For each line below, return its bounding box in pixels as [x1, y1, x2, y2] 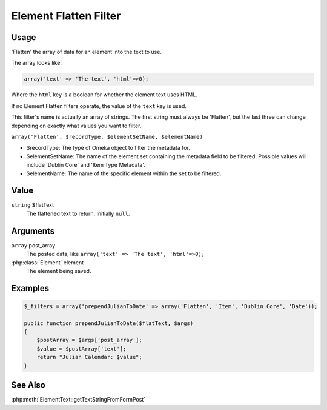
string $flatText [11, 201, 54, 209]
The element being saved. [26, 267, 91, 274]
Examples [11, 283, 50, 294]
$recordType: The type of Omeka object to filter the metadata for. [26, 144, 191, 152]
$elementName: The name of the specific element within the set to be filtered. [26, 170, 222, 177]
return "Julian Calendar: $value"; [36, 354, 142, 361]
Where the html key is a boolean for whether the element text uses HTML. [11, 91, 198, 98]
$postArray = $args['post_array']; [36, 337, 142, 344]
